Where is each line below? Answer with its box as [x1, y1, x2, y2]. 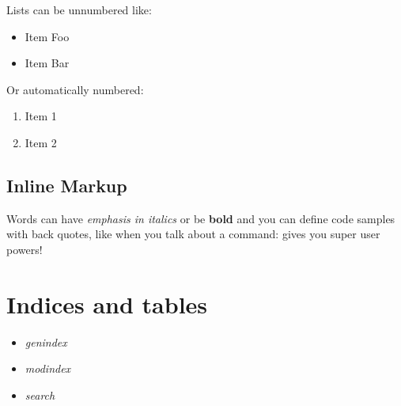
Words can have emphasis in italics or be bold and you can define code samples [6, 210, 395, 226]
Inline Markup [6, 173, 127, 197]
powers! [6, 241, 43, 257]
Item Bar [25, 55, 70, 71]
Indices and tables [6, 287, 208, 320]
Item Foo [25, 28, 70, 44]
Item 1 [25, 108, 57, 124]
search [25, 386, 55, 403]
